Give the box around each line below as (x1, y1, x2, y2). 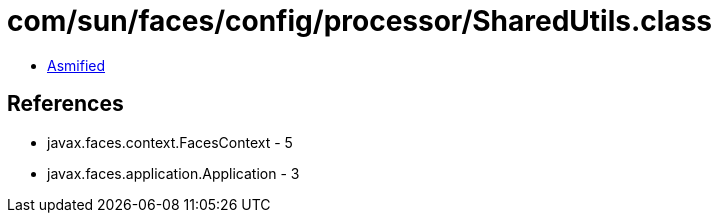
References (7, 91, 124, 117)
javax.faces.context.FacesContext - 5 (47, 133, 293, 151)
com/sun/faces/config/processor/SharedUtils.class (7, 4, 712, 38)
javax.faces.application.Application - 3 (47, 164, 300, 182)
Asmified (47, 56, 106, 74)
